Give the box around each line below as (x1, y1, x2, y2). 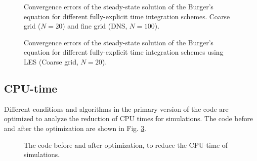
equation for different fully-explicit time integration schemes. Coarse (24, 11, 230, 21)
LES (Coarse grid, (24, 56, 79, 66)
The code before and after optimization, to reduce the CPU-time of (24, 139, 228, 150)
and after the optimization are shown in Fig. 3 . (4, 123, 146, 133)
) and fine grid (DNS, (62, 21, 128, 31)
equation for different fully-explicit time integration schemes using (24, 47, 223, 57)
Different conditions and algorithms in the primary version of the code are (4, 103, 229, 114)
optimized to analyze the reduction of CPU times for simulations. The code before (4, 113, 253, 124)
